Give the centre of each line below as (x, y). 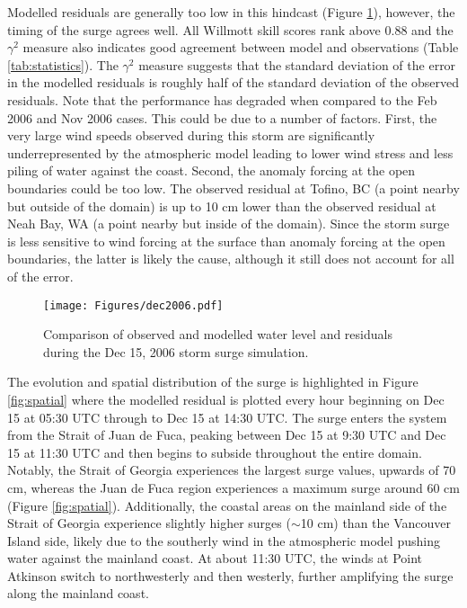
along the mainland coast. (78, 593)
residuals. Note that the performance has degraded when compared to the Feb (222, 99)
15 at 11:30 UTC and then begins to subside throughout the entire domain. (215, 452)
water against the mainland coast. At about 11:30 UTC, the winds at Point (215, 558)
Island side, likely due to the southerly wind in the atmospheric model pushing (224, 540)
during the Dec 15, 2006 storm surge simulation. (176, 351)
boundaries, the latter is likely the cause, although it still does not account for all (231, 259)
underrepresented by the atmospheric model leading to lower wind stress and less (230, 152)
